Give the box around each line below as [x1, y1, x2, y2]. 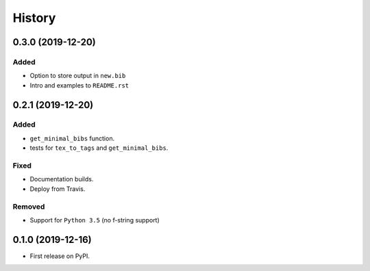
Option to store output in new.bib [29, 72, 126, 80]
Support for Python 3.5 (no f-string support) [29, 216, 160, 224]
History [12, 10, 56, 25]
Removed [12, 202, 45, 211]
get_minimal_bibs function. [29, 134, 115, 142]
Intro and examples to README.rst [29, 81, 129, 89]
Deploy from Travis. [29, 185, 86, 193]
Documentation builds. [29, 175, 94, 183]
